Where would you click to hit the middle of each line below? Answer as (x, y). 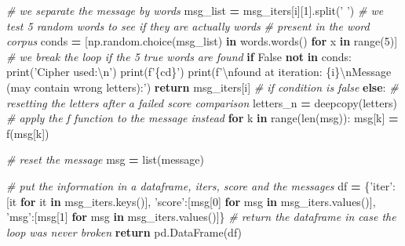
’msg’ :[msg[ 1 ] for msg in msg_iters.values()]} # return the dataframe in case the (201, 217)
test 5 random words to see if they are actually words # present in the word (188, 25)
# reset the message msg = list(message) (106, 159)
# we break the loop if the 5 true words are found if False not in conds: (179, 56)
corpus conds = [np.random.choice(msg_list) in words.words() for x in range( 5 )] (202, 41)
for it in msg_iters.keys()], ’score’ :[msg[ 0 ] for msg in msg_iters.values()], (198, 201)
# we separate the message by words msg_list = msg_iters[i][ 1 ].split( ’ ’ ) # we (195, 10)
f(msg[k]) (28, 133)
